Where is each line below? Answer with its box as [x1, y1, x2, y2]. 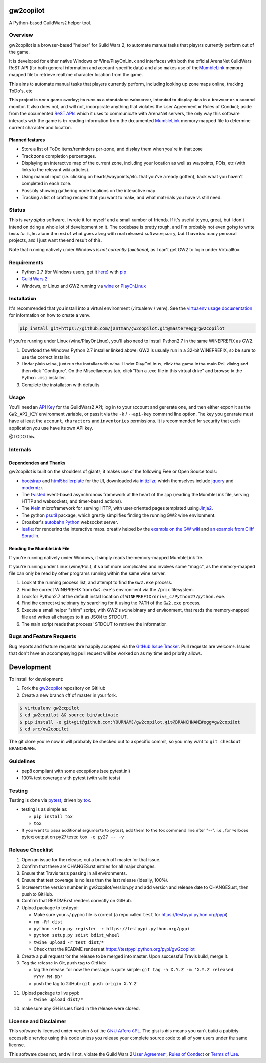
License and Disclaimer [9, 1018, 66, 1025]
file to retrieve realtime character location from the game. [27, 72, 143, 78]
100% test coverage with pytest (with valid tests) [21, 775, 121, 781]
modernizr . [21, 484, 44, 490]
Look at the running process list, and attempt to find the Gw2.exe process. [21, 579, 172, 586]
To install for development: [9, 676, 64, 682]
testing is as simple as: [21, 806, 68, 812]
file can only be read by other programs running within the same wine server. [9, 570, 166, 576]
